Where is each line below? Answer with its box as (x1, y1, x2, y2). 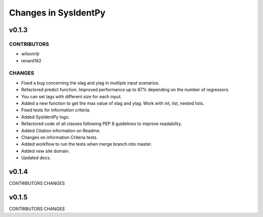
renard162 (21, 57, 41, 63)
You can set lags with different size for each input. (21, 93, 122, 99)
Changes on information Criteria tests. (21, 134, 98, 140)
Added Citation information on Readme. (21, 127, 101, 133)
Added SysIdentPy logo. (21, 114, 70, 120)
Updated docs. (21, 155, 51, 161)
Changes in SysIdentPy (9, 7, 106, 18)
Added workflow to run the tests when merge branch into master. (21, 141, 152, 147)
